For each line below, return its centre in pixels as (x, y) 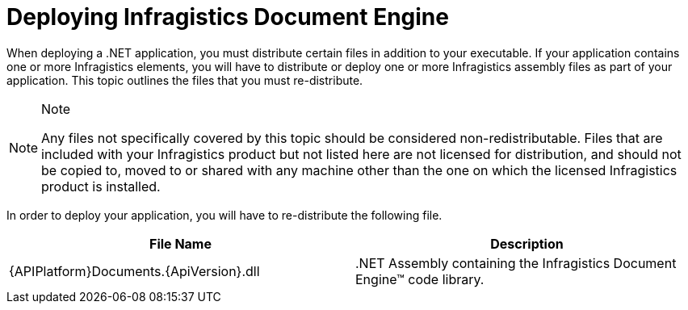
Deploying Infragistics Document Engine (228, 17)
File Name (180, 243)
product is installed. (101, 186)
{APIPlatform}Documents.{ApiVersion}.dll (134, 271)
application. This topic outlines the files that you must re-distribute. (185, 80)
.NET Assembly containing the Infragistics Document (516, 263)
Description (527, 243)
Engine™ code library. (420, 279)
